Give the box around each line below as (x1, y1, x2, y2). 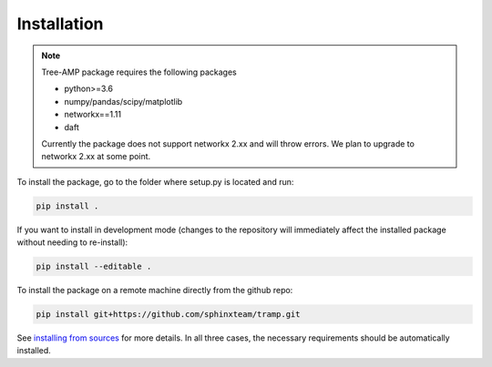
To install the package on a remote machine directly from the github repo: (16, 285, 293, 295)
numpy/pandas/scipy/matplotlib (64, 96, 183, 107)
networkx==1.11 (64, 109, 122, 120)
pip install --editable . (36, 261, 152, 272)
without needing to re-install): (16, 237, 128, 248)
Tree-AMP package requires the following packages (41, 66, 237, 77)
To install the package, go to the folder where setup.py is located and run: (16, 176, 294, 187)
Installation (16, 14, 104, 34)
